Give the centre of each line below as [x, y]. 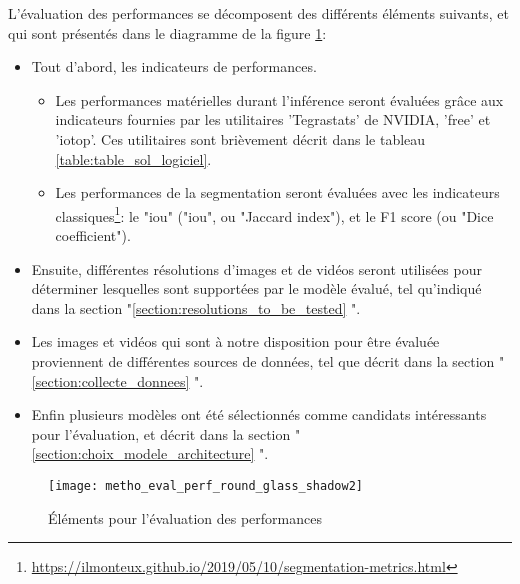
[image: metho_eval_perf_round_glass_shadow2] [205, 485]
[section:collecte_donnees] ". [117, 380]
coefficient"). [93, 235]
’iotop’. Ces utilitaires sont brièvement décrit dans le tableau [240, 138]
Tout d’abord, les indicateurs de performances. [174, 66]
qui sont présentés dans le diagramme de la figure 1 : [167, 32]
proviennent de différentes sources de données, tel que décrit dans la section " [268, 360]
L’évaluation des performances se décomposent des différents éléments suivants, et [259, 13]
